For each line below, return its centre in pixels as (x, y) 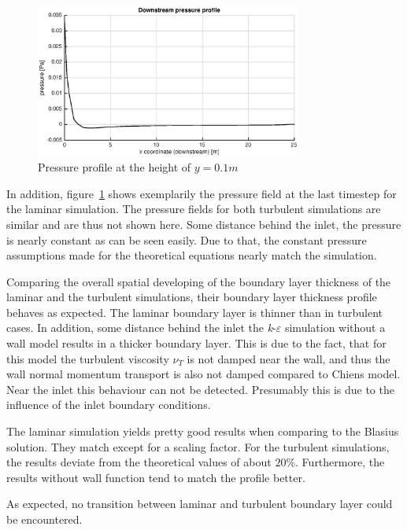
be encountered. (44, 519)
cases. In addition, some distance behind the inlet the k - (141, 328)
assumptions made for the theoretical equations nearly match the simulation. (192, 255)
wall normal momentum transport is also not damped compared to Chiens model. (203, 374)
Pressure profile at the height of (115, 167)
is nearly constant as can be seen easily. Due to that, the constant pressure (187, 239)
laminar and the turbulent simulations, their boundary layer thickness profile (192, 297)
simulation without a (335, 328)
